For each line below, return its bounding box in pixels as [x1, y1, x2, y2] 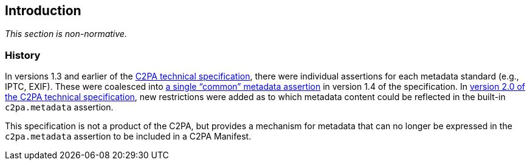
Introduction [5, 3, 81, 18]
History [5, 49, 41, 61]
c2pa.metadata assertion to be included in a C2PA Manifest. [5, 131, 252, 142]
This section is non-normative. [5, 29, 127, 39]
